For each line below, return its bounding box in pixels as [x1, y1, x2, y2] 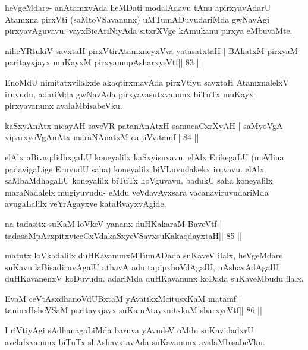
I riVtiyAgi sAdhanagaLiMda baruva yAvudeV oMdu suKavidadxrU [5, 324, 254, 336]
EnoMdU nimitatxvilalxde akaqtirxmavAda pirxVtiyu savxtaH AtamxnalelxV [5, 75, 289, 88]
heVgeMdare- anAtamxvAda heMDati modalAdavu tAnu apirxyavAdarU [5, 1, 271, 13]
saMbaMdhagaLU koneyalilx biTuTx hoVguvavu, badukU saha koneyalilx [5, 174, 273, 187]
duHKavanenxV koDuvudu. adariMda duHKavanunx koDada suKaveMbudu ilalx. [5, 272, 304, 285]
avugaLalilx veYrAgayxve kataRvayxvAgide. [5, 197, 166, 210]
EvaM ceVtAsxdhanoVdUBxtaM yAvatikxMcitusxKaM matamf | [5, 292, 241, 304]
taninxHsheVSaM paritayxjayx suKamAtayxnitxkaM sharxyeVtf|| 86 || [5, 304, 262, 316]
